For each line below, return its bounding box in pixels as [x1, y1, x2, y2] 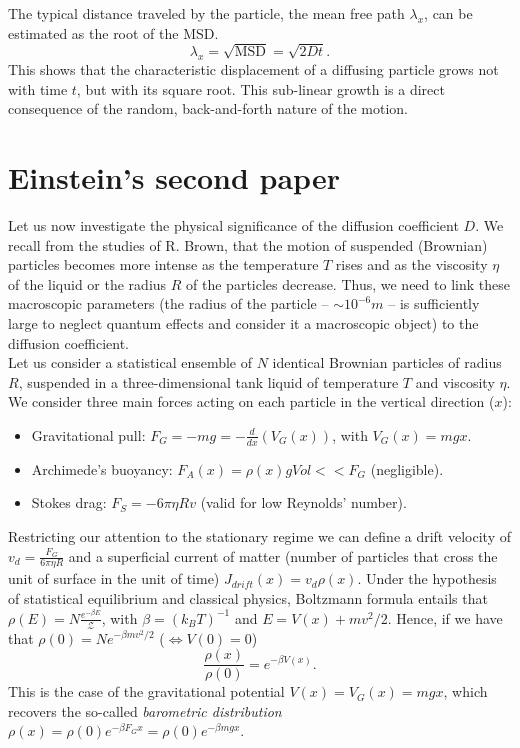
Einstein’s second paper [8, 157, 340, 198]
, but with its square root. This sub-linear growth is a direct [76, 78, 445, 99]
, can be [424, 3, 473, 23]
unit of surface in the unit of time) [8, 568, 220, 589]
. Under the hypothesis [357, 568, 497, 589]
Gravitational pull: [31, 424, 146, 445]
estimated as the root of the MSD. [8, 22, 219, 43]
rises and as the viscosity [335, 254, 488, 275]
